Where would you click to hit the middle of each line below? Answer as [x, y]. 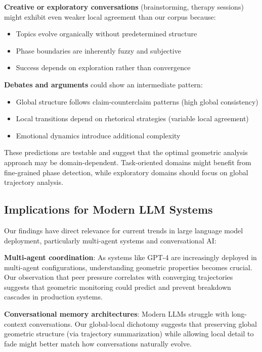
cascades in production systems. [53, 297]
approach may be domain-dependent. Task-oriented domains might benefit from [128, 162]
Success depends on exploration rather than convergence [103, 67]
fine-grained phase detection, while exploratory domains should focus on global [126, 172]
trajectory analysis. [34, 182]
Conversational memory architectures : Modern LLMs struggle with [117, 314]
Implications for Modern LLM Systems [108, 209]
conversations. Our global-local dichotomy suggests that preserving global [143, 323]
